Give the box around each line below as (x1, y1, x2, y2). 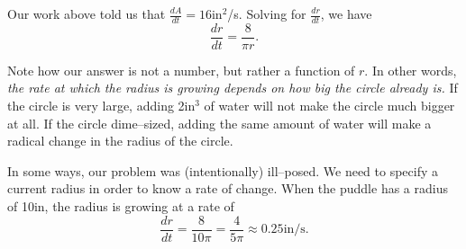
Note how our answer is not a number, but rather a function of (7, 60, 355, 79)
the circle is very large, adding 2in (7, 96, 196, 115)
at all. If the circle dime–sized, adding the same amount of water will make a (7, 113, 432, 132)
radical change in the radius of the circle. (7, 131, 233, 150)
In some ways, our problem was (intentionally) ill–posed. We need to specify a (7, 161, 439, 180)
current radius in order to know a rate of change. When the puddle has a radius (7, 179, 448, 198)
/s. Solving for (227, 4, 306, 22)
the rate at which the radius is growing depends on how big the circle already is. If (7, 78, 458, 97)
